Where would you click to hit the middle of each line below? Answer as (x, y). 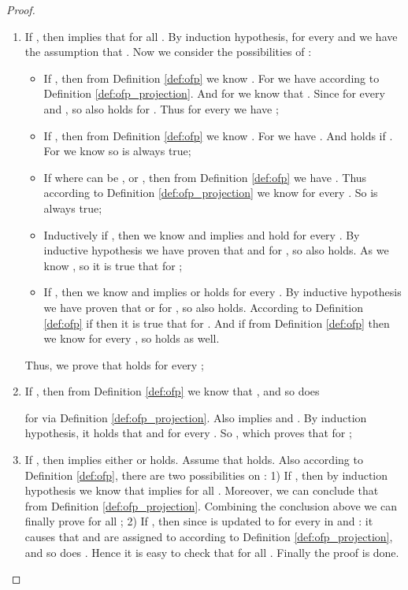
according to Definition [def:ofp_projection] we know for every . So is (211, 193)
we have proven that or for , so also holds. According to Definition (204, 307)
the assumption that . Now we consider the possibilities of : (168, 52)
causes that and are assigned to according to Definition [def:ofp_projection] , (209, 537)
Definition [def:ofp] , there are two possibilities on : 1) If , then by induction (206, 475)
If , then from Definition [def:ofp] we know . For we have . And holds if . (218, 135)
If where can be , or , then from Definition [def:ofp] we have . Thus (205, 177)
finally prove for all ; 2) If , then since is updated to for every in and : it (199, 521)
